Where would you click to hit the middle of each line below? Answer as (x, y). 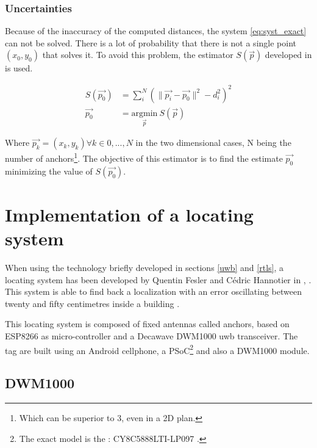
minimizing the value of (49, 171)
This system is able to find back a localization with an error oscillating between (153, 291)
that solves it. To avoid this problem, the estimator (138, 55)
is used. (19, 68)
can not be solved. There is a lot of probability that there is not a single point (151, 42)
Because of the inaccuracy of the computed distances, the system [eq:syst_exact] (156, 31)
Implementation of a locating (129, 214)
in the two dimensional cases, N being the (213, 143)
